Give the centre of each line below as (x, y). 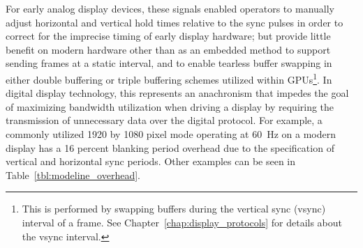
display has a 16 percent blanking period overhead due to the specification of (170, 147)
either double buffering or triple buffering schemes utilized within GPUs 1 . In (169, 78)
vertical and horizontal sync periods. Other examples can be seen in (151, 161)
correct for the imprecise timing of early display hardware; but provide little (168, 36)
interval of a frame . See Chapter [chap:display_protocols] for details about (182, 222)
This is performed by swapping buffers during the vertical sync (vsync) (174, 209)
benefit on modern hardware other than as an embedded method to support (168, 49)
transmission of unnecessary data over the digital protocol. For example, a (164, 120)
